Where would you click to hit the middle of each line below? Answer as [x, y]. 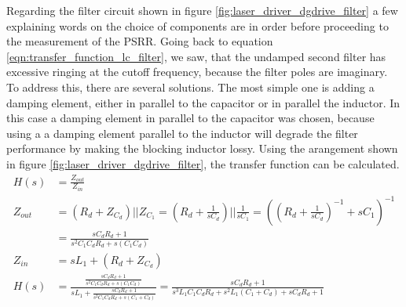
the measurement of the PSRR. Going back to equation [140, 41]
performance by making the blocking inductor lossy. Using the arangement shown [202, 148]
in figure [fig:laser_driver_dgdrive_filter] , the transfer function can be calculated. [203, 163]
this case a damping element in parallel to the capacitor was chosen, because [190, 118]
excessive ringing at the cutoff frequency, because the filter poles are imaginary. [197, 72]
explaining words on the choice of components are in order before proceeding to [198, 25]
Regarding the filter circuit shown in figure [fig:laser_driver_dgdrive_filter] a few [202, 10]
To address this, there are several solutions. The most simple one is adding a [190, 87]
